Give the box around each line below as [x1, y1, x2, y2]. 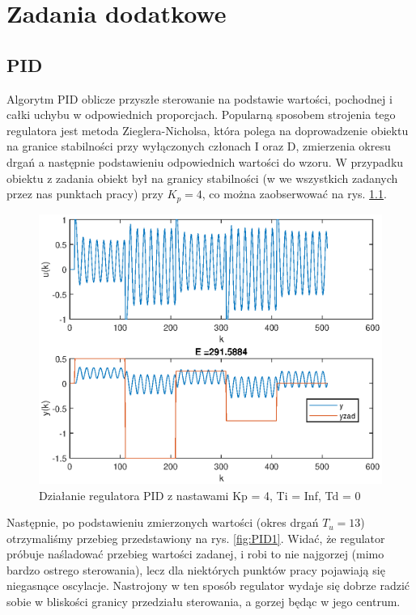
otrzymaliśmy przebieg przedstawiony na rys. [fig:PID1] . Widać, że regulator [6, 529, 385, 546]
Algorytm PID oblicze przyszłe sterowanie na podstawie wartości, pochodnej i [6, 90, 393, 107]
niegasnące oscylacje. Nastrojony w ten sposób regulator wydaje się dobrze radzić [6, 577, 410, 594]
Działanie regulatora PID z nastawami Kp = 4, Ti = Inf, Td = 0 [39, 486, 361, 503]
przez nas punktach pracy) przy [6, 185, 163, 202]
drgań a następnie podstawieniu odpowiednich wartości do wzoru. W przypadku [6, 153, 404, 170]
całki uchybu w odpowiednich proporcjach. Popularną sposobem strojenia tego [6, 106, 396, 123]
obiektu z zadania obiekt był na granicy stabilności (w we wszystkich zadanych [6, 169, 398, 186]
